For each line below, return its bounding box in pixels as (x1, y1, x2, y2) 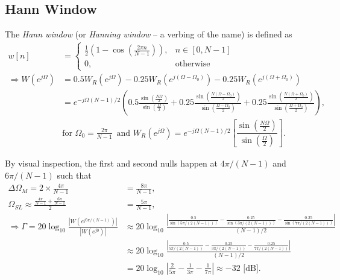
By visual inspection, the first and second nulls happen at (5, 157, 218, 170)
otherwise (175, 60, 210, 69)
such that (57, 168, 92, 181)
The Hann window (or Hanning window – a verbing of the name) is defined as (5, 28, 292, 40)
